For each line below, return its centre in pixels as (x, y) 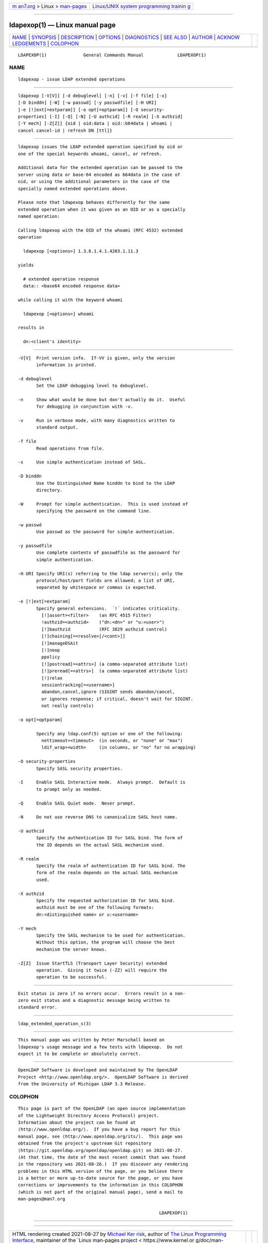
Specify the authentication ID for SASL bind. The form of (110, 838)
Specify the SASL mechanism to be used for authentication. (111, 935)
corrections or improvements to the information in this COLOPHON (100, 1185)
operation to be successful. (72, 977)
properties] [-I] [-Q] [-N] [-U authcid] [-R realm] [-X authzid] (100, 117)
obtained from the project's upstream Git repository (85, 1143)
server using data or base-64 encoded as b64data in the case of (99, 175)
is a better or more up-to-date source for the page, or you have (100, 1178)
